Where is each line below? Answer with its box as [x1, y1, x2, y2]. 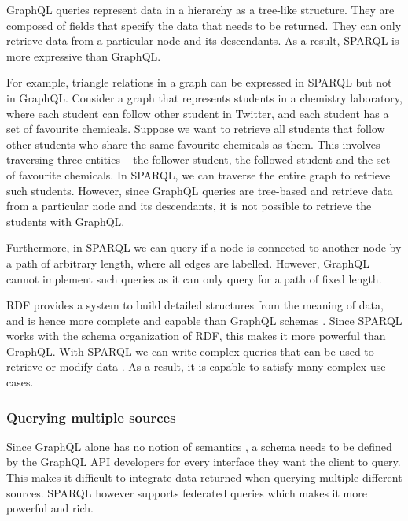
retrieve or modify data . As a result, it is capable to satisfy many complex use [6, 358, 386, 375]
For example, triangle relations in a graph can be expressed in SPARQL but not [6, 74, 392, 91]
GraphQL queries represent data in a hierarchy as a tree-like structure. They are [6, 2, 395, 17]
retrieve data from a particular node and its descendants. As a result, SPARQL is [6, 32, 399, 49]
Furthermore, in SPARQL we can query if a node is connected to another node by [6, 239, 402, 256]
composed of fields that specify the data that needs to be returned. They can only [6, 17, 402, 33]
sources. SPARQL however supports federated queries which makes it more [6, 484, 367, 501]
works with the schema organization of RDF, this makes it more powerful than [6, 327, 386, 344]
